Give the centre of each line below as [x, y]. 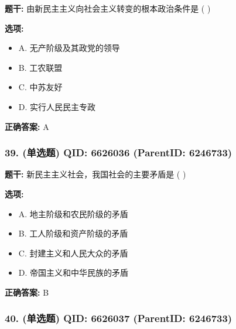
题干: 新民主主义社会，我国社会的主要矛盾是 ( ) [95, 174]
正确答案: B [27, 292]
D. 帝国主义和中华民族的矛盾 [73, 273]
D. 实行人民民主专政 [57, 106]
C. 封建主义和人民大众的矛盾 [73, 253]
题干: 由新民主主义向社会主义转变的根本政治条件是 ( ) [108, 8]
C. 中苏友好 [40, 87]
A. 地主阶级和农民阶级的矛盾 [73, 213]
